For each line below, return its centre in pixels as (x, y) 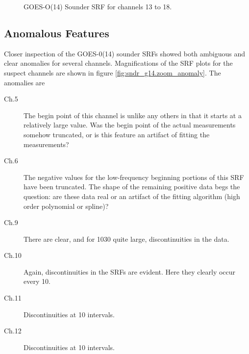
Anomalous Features (57, 33)
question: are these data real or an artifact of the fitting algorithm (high (132, 196)
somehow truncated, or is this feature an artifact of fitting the (117, 134)
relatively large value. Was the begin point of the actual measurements (130, 125)
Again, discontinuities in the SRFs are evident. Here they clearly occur (130, 271)
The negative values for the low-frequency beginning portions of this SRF (134, 177)
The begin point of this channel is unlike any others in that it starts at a (133, 115)
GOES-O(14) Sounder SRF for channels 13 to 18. (98, 6)
